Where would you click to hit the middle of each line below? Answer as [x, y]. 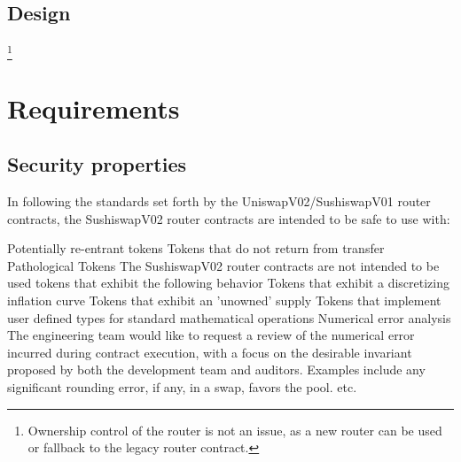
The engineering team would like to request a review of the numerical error [211, 335]
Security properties [97, 164]
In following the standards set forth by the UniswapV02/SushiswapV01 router [219, 201]
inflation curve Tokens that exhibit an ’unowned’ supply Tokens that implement [224, 300]
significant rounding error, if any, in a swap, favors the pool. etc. [182, 387]
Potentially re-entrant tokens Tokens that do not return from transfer [196, 248]
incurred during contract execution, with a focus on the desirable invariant [210, 352]
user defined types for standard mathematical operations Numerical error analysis [229, 317]
